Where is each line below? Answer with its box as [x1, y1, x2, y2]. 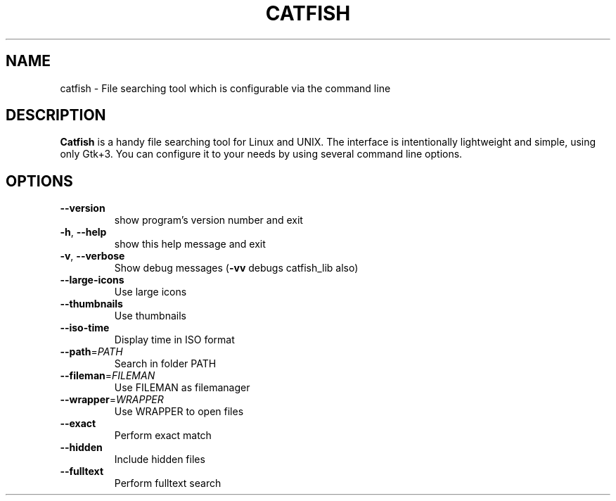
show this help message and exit [114, 238, 266, 250]
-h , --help [60, 226, 107, 239]
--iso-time [60, 322, 110, 334]
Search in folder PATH [114, 357, 217, 370]
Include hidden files [114, 453, 205, 466]
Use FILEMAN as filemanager [114, 381, 250, 394]
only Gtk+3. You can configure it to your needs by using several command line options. [60, 148, 463, 160]
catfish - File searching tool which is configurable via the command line [60, 82, 391, 94]
